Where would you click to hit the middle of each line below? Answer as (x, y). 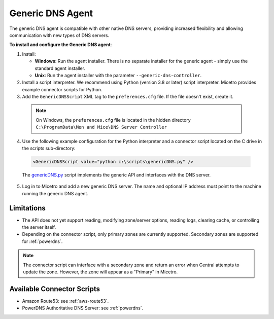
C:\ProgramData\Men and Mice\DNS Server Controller (101, 127)
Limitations (27, 208)
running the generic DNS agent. (55, 193)
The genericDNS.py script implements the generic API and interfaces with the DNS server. (116, 174)
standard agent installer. (60, 68)
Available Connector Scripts (55, 289)
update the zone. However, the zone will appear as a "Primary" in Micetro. (100, 272)
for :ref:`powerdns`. (42, 241)
